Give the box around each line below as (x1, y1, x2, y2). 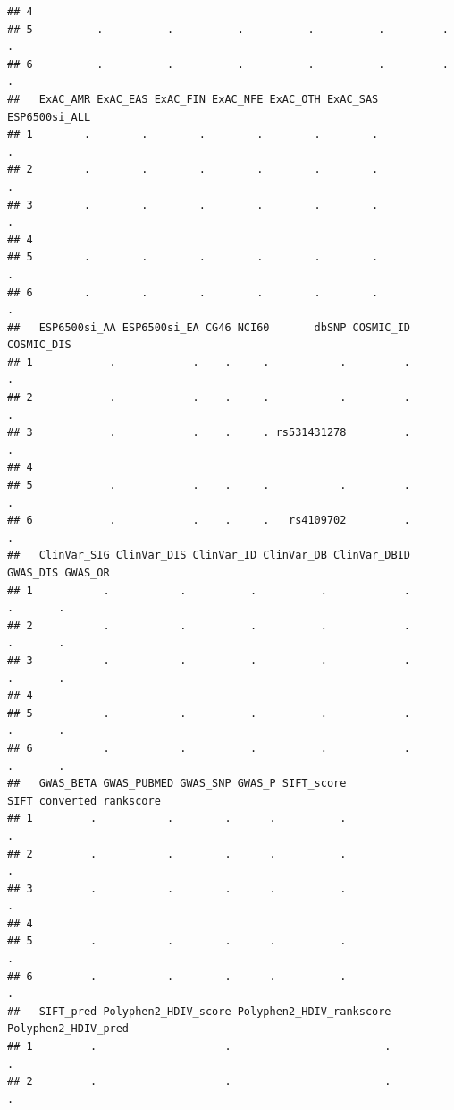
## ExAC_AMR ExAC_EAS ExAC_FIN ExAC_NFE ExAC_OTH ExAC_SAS (7, 92, 379, 106)
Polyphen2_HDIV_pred (7, 1022, 130, 1036)
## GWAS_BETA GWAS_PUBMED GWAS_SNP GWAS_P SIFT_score (7, 777, 347, 790)
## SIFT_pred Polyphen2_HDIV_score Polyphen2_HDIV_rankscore (7, 1004, 391, 1018)
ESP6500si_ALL (7, 110, 91, 124)
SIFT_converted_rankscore (7, 794, 161, 807)
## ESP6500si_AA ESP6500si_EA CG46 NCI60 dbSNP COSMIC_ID (7, 320, 411, 334)
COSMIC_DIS (7, 338, 71, 352)
